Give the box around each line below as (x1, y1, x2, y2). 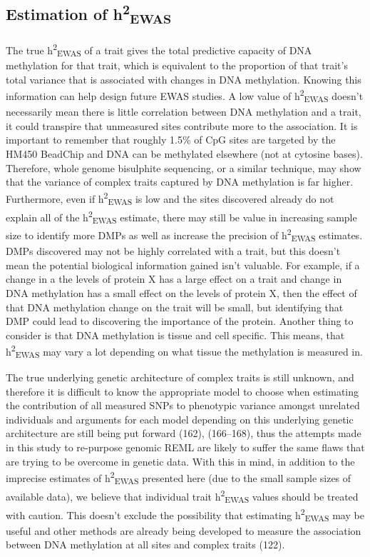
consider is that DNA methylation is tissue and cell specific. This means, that (6, 327, 345, 342)
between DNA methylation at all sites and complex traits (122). (6, 537, 285, 552)
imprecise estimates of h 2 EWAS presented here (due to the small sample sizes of (6, 468, 351, 487)
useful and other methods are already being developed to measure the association (6, 523, 361, 538)
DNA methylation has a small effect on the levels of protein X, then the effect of (6, 285, 357, 300)
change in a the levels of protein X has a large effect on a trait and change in (6, 271, 342, 286)
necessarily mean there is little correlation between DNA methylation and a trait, (6, 104, 361, 119)
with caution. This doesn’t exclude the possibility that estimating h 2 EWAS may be (6, 505, 364, 524)
